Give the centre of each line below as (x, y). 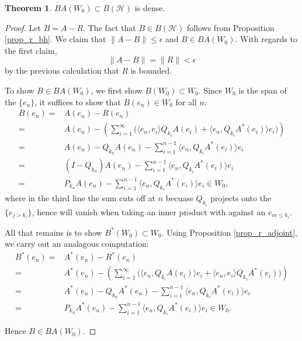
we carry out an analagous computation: (77, 244)
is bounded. (151, 70)
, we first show (117, 90)
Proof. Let (23, 27)
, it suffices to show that (78, 101)
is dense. (150, 8)
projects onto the (241, 198)
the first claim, (31, 50)
